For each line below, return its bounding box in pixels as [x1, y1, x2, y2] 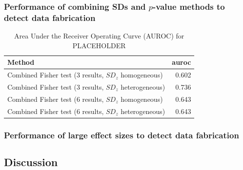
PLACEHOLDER [72, 40, 126, 50]
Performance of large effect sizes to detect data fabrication [4, 129, 239, 141]
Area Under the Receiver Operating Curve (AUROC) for [14, 31, 184, 41]
